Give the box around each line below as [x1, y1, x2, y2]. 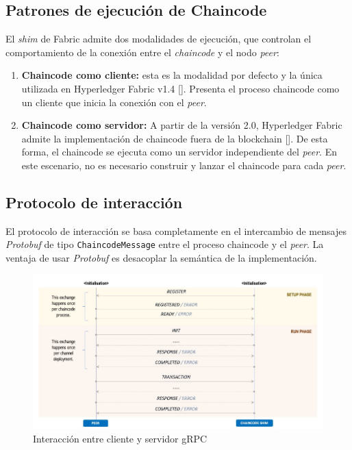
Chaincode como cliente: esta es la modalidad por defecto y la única [21, 68, 323, 82]
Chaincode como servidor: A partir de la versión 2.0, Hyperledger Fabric [21, 118, 342, 132]
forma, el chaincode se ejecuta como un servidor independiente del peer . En [21, 145, 337, 159]
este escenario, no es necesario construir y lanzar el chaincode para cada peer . [21, 158, 347, 172]
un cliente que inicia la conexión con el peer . [21, 95, 207, 109]
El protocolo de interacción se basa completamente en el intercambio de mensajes [5, 223, 347, 238]
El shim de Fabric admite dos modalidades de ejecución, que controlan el [5, 32, 312, 46]
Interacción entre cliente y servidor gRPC [33, 431, 208, 445]
